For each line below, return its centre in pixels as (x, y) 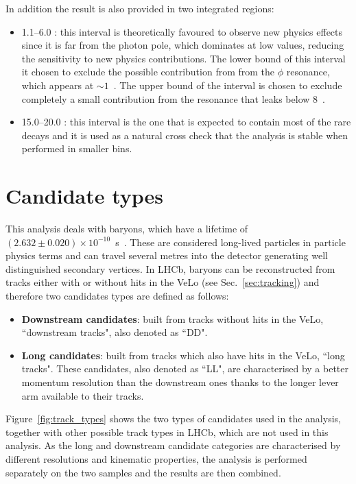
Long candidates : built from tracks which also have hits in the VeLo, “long (183, 355)
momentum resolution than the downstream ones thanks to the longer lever (180, 382)
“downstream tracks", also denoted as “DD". (115, 332)
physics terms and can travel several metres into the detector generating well (167, 255)
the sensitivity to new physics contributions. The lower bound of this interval (183, 58)
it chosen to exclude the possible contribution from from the (148, 72)
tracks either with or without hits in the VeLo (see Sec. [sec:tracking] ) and (163, 282)
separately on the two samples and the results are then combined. (143, 472)
